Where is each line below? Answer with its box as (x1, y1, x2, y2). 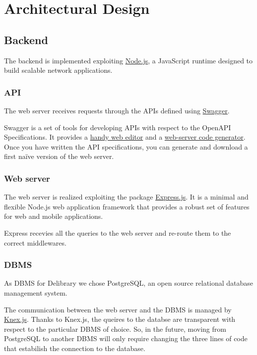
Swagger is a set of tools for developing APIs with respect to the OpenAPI (4, 122, 231, 132)
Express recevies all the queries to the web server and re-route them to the (4, 227, 231, 238)
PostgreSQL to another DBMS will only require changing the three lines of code (4, 333, 248, 344)
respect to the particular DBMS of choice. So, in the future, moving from (4, 323, 226, 334)
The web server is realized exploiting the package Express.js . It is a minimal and (4, 192, 249, 202)
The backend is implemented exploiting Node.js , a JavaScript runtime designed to (4, 55, 253, 65)
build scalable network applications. (4, 65, 113, 75)
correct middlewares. (4, 237, 66, 248)
